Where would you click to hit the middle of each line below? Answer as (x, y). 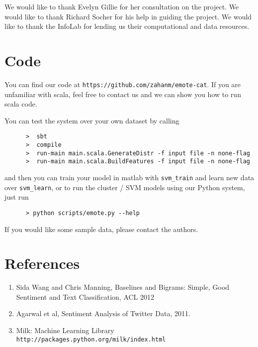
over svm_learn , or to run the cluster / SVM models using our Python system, (125, 187)
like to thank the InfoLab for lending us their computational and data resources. (127, 26)
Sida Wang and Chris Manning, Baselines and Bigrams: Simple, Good (123, 287)
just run (17, 197)
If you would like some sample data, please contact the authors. (101, 229)
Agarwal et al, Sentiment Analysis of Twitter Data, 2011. (103, 313)
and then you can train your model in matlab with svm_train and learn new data (129, 177)
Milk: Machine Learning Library (65, 330)
